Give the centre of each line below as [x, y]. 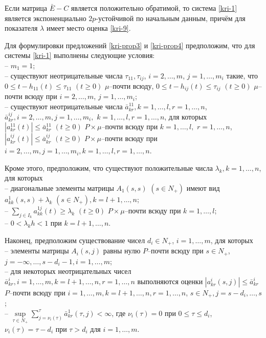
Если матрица [26, 8]
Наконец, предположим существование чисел [75, 240]
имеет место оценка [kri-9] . [88, 28]
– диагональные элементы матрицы [59, 188]
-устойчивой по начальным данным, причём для [171, 18]
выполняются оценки [170, 281]
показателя [21, 28]
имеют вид [203, 188]
